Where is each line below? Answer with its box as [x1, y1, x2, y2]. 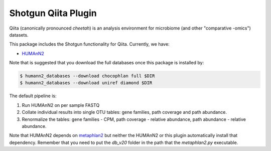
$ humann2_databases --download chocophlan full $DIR [20, 73, 155, 79]
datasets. [9, 32, 29, 38]
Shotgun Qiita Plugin [9, 8, 97, 19]
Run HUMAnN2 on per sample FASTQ [22, 102, 100, 108]
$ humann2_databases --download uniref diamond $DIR [20, 80, 153, 86]
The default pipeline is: [9, 93, 57, 99]
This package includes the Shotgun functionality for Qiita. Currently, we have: [9, 41, 170, 47]
